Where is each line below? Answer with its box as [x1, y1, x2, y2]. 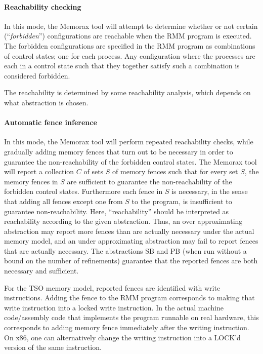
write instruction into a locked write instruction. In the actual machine [4, 302, 224, 312]
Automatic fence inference [4, 117, 97, 128]
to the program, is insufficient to [131, 195, 232, 206]
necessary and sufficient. [4, 265, 79, 276]
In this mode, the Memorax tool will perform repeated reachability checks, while [4, 136, 253, 147]
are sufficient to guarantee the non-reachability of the [67, 176, 232, 186]
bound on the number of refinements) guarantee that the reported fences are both [4, 255, 258, 266]
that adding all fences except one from [4, 195, 123, 206]
